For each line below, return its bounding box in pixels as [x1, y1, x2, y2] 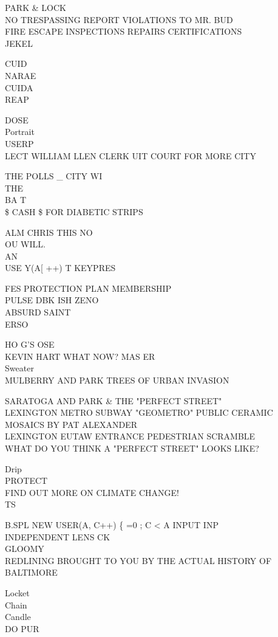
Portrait [5, 125, 35, 138]
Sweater [5, 362, 34, 374]
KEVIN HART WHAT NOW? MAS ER [5, 349, 155, 362]
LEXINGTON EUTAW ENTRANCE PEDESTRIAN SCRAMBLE [5, 430, 256, 442]
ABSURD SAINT [5, 306, 71, 318]
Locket [5, 586, 30, 599]
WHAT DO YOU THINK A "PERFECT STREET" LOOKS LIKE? [5, 442, 259, 454]
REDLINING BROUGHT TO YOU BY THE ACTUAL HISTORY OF [5, 554, 272, 566]
